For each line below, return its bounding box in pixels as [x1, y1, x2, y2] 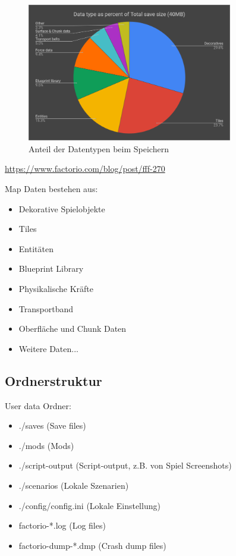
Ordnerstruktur [5, 371, 102, 389]
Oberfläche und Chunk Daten [18, 322, 127, 335]
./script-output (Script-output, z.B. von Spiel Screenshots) [18, 459, 232, 472]
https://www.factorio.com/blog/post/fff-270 [5, 162, 165, 175]
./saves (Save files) [18, 419, 86, 432]
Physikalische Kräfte [18, 282, 94, 295]
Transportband [18, 302, 73, 315]
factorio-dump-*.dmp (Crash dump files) [18, 539, 166, 551]
